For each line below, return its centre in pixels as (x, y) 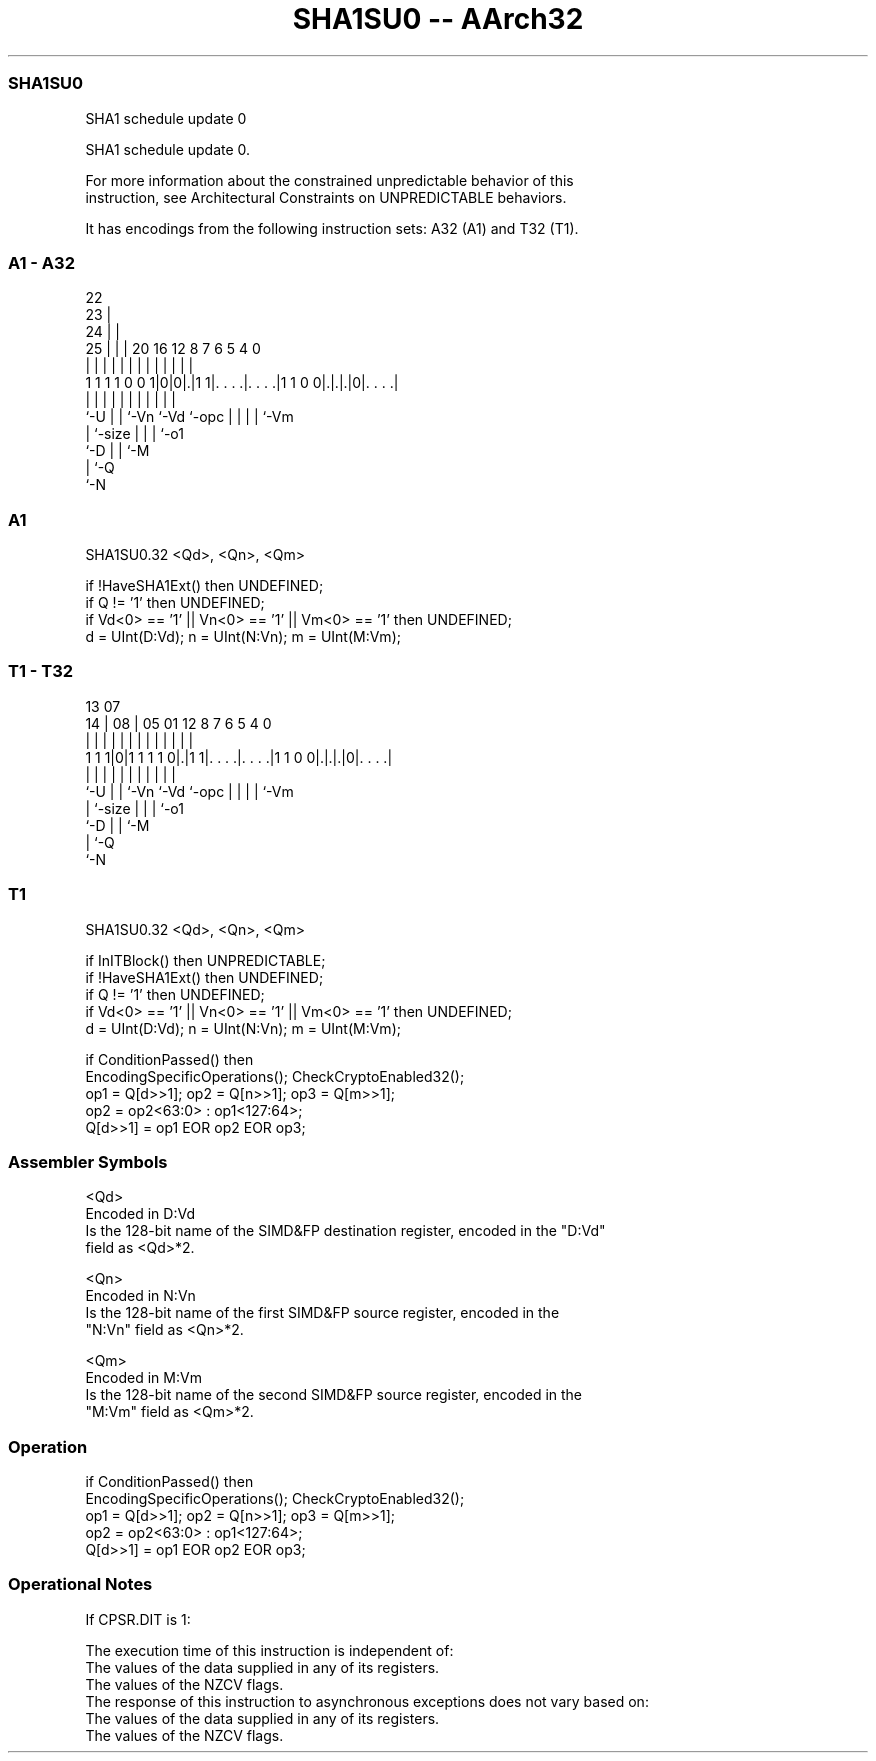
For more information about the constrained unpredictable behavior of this (329, 180)
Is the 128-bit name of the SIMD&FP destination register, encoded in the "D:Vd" (345, 1231)
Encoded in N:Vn (140, 1296)
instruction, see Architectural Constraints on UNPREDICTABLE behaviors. (326, 197)
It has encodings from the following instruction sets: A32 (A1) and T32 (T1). (332, 228)
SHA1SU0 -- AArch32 (438, 19)
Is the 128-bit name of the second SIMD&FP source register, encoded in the (334, 1395)
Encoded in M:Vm (143, 1378)
